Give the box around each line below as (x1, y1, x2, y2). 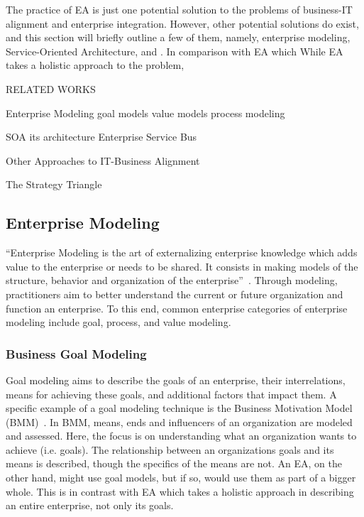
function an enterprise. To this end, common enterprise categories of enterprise (6, 300, 348, 315)
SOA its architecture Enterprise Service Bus (6, 129, 197, 144)
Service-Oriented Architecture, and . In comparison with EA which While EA (6, 43, 343, 58)
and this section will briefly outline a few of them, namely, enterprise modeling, (6, 30, 351, 45)
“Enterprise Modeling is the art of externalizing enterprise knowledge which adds (6, 245, 358, 260)
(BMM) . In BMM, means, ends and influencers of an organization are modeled (6, 414, 353, 429)
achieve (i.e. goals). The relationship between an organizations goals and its (6, 442, 334, 457)
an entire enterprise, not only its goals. (6, 498, 174, 513)
